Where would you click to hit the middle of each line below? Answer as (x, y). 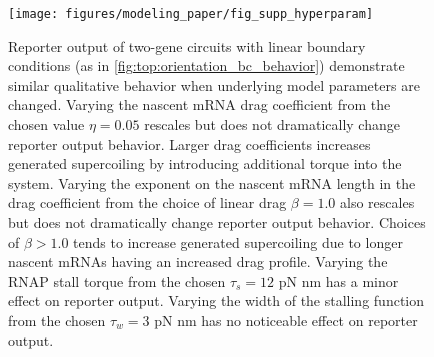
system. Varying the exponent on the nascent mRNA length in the (212, 182)
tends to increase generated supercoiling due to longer (238, 241)
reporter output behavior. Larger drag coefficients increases (189, 143)
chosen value (46, 124)
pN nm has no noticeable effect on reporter (286, 319)
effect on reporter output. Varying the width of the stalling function (216, 300)
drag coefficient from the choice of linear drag (147, 202)
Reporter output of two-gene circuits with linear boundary (187, 45)
